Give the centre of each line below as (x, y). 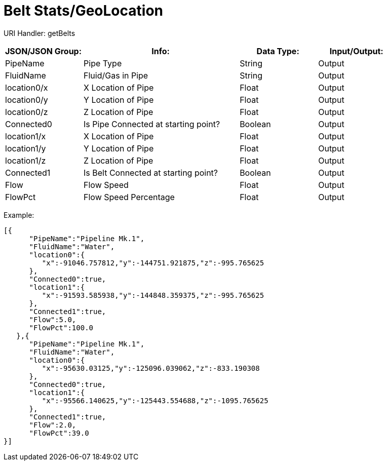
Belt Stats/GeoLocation (83, 11)
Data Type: (278, 51)
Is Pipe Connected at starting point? (152, 124)
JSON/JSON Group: (44, 51)
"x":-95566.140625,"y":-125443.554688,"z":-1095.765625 (155, 400)
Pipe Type (103, 63)
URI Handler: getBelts (40, 33)
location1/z (26, 160)
